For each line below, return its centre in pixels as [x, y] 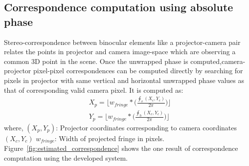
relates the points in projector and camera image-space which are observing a [120, 52]
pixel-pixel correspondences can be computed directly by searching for [138, 71]
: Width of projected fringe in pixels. [109, 138]
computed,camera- [218, 61]
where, [14, 127]
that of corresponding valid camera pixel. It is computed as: [94, 90]
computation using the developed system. [66, 157]
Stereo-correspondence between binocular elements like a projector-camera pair [122, 42]
